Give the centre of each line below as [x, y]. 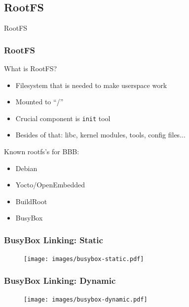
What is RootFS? [31, 68]
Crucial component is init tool [63, 118]
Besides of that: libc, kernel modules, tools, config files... [100, 135]
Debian [26, 168]
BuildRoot [31, 201]
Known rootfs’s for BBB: [42, 152]
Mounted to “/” [39, 102]
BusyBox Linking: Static [54, 240]
